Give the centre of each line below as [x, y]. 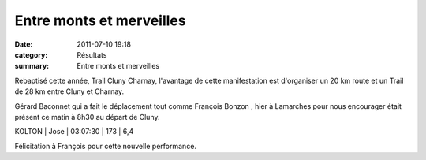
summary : [32, 66]
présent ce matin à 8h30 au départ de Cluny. [87, 117]
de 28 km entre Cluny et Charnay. [69, 91]
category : [31, 54]
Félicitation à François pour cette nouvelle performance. [106, 146]
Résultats [92, 54]
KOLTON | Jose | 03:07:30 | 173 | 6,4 [74, 132]
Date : [24, 44]
